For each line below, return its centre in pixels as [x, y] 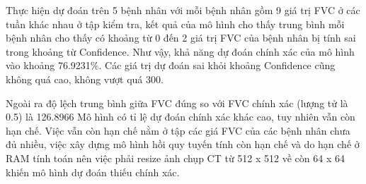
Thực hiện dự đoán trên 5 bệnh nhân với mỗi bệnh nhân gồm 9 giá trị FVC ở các [183, 10]
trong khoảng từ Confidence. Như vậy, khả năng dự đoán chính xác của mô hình [180, 51]
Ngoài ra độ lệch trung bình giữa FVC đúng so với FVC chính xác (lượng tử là [177, 103]
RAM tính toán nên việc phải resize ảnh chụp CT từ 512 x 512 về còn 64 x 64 [175, 158]
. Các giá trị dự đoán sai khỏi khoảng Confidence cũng [217, 65]
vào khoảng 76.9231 [48, 65]
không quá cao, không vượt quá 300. [85, 79]
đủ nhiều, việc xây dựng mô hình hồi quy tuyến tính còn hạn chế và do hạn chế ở [183, 144]
